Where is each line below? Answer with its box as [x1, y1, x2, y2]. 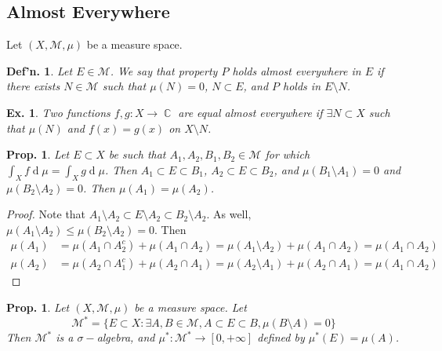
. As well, [206, 206, 252, 222]
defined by [257, 329, 305, 346]
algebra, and [96, 329, 155, 346]
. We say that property [110, 62, 218, 79]
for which [265, 146, 310, 163]
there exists [6, 78, 60, 94]
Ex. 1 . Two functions [6, 104, 110, 120]
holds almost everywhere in [232, 62, 361, 79]
